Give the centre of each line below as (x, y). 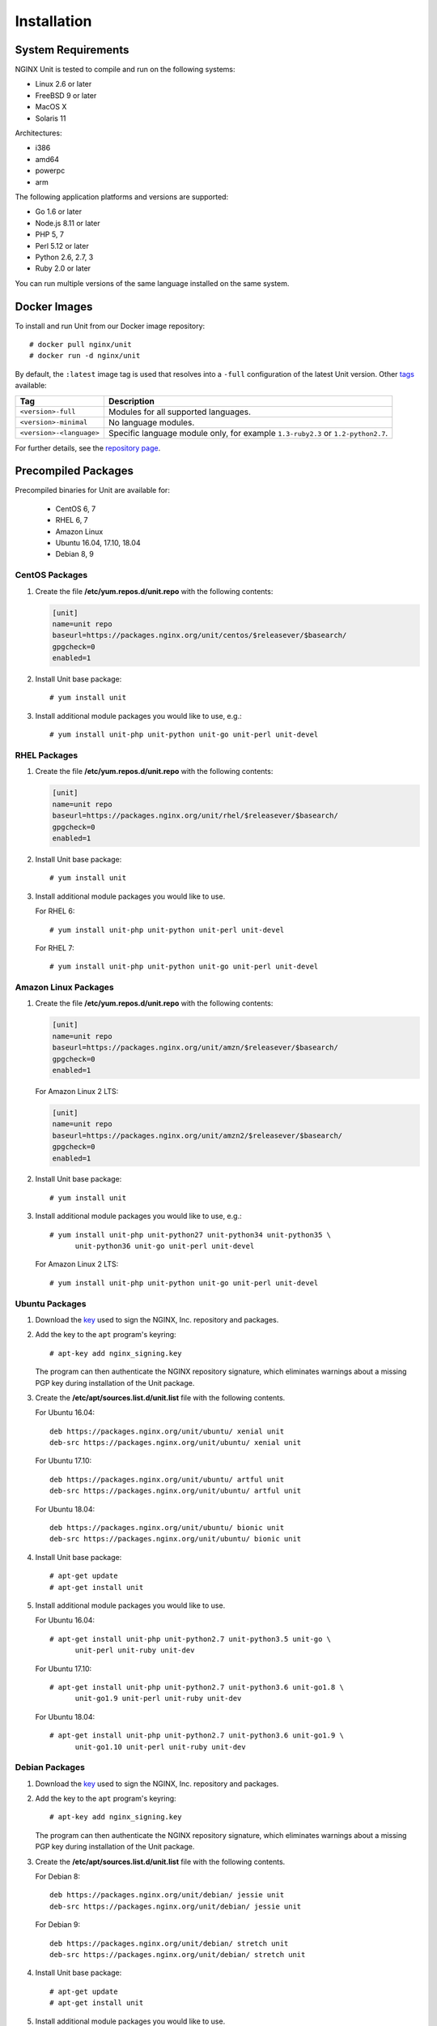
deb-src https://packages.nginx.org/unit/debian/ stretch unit (178, 1954)
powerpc (50, 171)
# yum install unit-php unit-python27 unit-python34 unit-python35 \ (191, 1235)
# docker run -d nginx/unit (85, 356)
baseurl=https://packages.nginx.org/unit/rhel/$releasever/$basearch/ (195, 816)
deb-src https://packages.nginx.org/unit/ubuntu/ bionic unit (176, 1539)
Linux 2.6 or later (64, 84)
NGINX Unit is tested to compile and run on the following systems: (125, 70)
